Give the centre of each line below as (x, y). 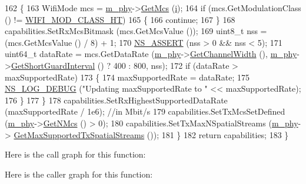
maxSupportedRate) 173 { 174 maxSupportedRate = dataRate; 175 (127, 77)
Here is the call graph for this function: (75, 154)
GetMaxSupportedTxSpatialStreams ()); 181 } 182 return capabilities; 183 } (151, 134)
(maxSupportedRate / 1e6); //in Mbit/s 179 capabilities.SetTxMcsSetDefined (145, 111)
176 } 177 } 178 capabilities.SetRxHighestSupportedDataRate (116, 100)
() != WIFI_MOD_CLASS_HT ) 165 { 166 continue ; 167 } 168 (120, 19)
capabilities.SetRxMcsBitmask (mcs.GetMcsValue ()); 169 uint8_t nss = (136, 31)
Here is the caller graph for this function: (79, 174)
